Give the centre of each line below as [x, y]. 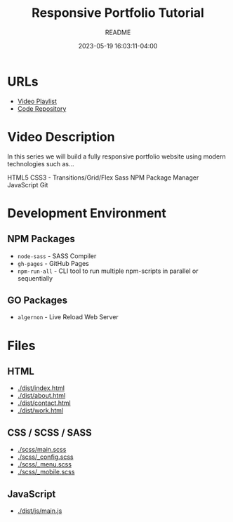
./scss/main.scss [42, 450]
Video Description [61, 136]
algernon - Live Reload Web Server [68, 317]
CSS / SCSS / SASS [50, 433]
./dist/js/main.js [40, 511]
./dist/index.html [41, 388]
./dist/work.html [40, 410]
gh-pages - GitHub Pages [53, 263]
